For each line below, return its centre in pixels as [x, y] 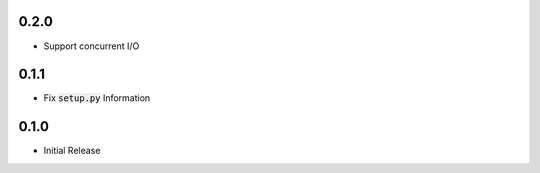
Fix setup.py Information [97, 98]
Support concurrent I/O [91, 46]
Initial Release [72, 151]
